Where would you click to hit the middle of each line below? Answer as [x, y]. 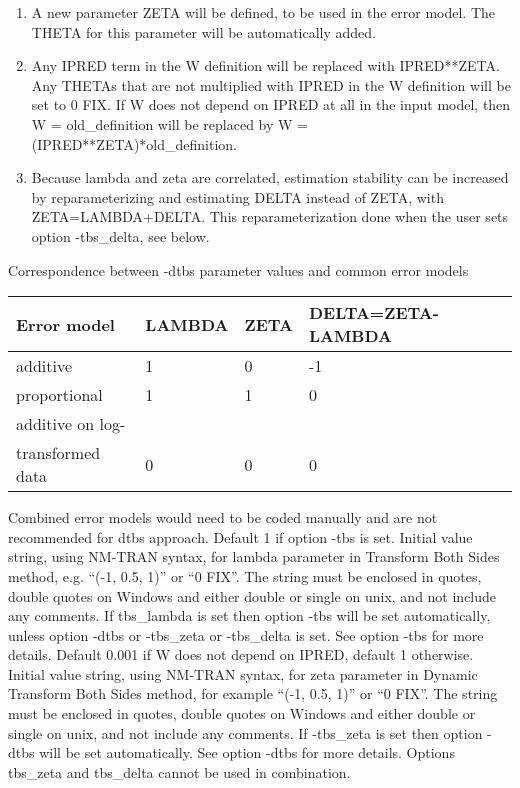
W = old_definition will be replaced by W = [169, 123]
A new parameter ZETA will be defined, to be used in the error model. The [263, 12]
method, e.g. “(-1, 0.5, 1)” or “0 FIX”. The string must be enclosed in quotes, [245, 575]
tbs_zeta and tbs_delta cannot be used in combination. [179, 771]
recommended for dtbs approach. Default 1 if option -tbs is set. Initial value [240, 536]
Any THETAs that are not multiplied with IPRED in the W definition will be [271, 84]
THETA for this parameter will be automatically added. [203, 31]
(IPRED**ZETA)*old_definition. [134, 143]
